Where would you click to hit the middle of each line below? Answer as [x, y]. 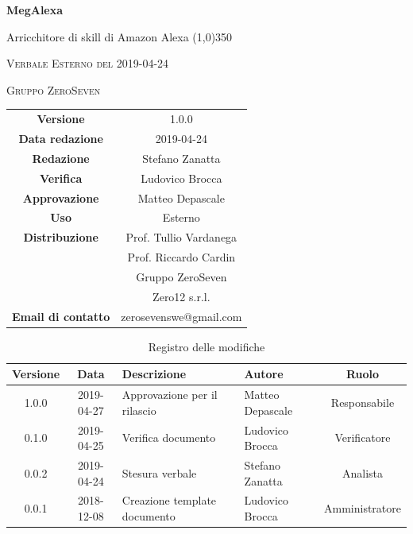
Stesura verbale [159, 472]
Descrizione [154, 374]
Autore [264, 374]
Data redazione [61, 138]
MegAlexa [35, 10]
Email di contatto [61, 316]
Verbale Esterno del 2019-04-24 [88, 63]
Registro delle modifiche [206, 346]
